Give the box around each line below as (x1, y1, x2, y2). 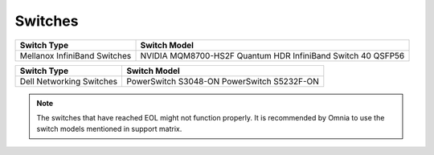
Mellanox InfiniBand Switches (19, 50, 132, 61)
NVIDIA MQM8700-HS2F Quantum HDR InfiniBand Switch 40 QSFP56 (140, 50, 405, 61)
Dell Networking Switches (19, 75, 118, 87)
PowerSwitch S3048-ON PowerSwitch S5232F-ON (125, 75, 319, 87)
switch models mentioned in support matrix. (36, 124, 182, 134)
